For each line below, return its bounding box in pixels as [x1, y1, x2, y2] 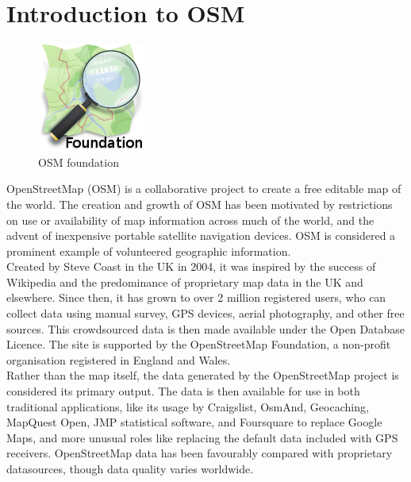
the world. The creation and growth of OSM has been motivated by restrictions [6, 195, 393, 212]
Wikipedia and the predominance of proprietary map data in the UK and [6, 273, 363, 290]
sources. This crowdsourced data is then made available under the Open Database [6, 320, 405, 337]
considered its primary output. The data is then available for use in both [6, 383, 360, 399]
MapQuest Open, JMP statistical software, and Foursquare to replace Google [6, 414, 382, 430]
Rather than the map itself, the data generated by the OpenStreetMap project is [6, 367, 399, 384]
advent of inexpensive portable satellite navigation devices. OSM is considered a [6, 227, 396, 244]
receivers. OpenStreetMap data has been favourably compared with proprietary [6, 445, 393, 461]
